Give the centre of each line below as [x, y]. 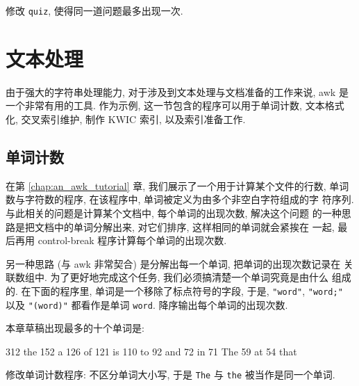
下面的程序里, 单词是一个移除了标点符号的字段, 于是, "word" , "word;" [187, 290]
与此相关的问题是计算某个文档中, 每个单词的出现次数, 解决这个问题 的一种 [174, 212]
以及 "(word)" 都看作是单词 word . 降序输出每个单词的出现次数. [147, 304]
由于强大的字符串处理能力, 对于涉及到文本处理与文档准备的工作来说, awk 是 [177, 91]
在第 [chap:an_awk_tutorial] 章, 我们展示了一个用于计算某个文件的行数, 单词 [177, 185]
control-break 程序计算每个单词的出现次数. [132, 240]
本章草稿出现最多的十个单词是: [75, 328]
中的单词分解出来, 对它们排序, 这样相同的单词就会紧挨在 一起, [194, 226]
